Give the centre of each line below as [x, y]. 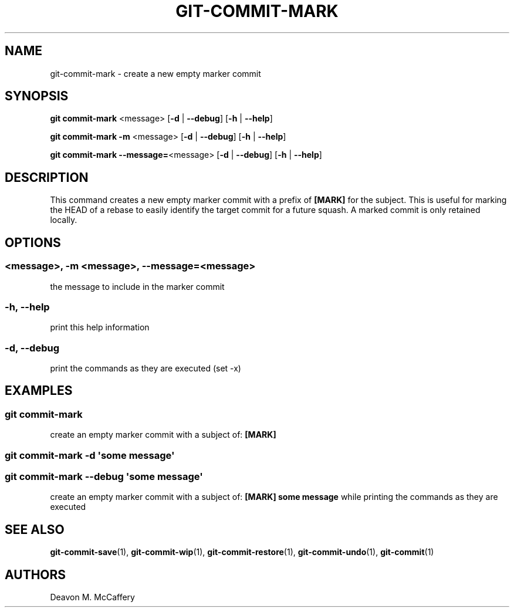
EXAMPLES [39, 391]
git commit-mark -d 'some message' [90, 455]
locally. [64, 220]
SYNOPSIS [37, 96]
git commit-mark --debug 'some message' [104, 476]
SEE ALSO [35, 529]
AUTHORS [35, 574]
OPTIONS [33, 242]
